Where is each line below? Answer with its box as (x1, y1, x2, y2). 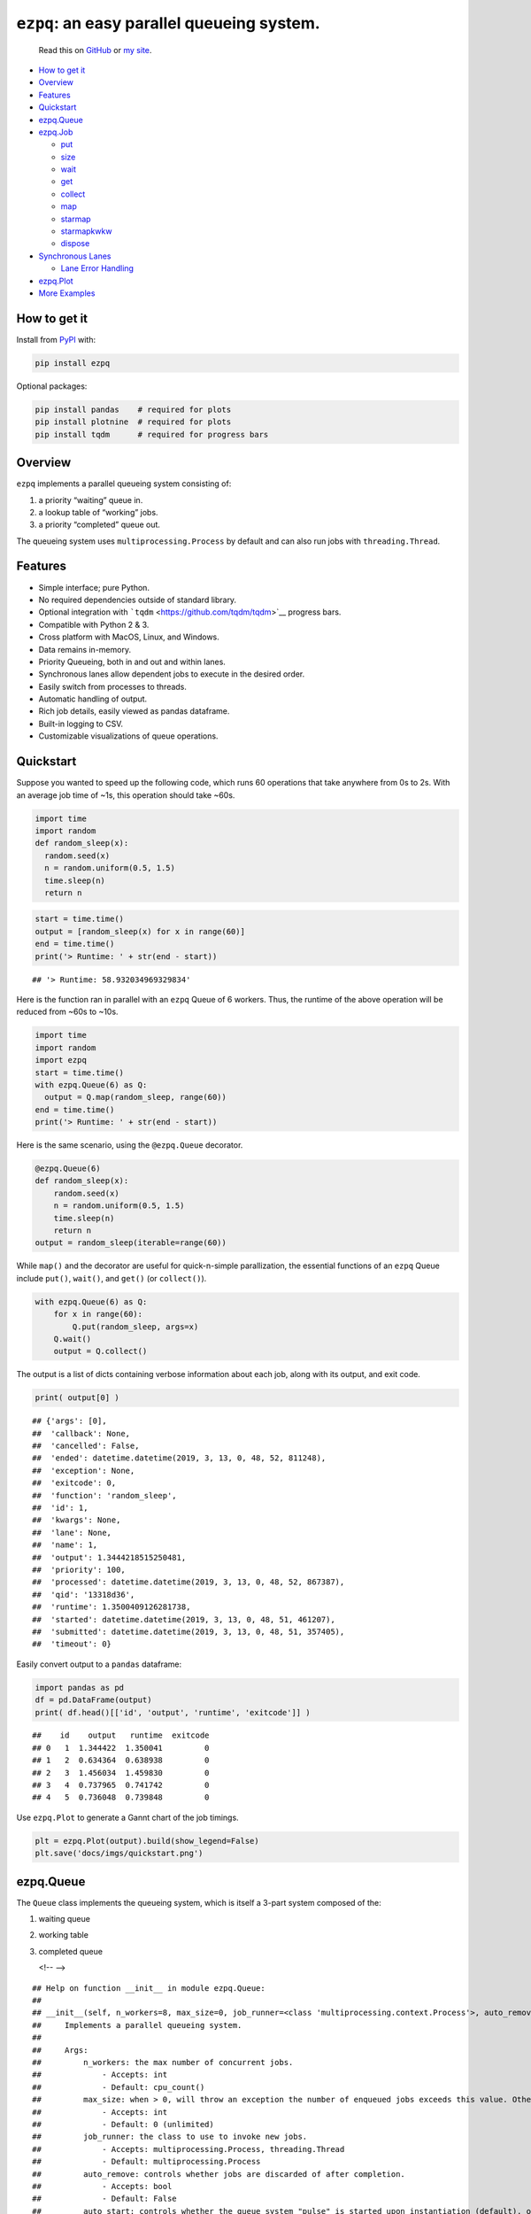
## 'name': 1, (32, 1540, 98, 1550)
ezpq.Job (38, 127, 73, 137)
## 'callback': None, (32, 1428, 131, 1438)
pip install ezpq (35, 358, 111, 368)
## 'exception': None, (32, 1466, 135, 1475)
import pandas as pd (35, 1683, 124, 1692)
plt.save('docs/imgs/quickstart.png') (35, 1848, 204, 1859)
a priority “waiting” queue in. (38, 494, 143, 505)
